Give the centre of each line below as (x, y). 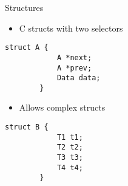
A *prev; (74, 68)
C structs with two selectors (71, 28)
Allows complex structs (62, 107)
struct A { (27, 48)
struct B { (27, 127)
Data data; (79, 78)
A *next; (74, 57)
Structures (24, 7)
